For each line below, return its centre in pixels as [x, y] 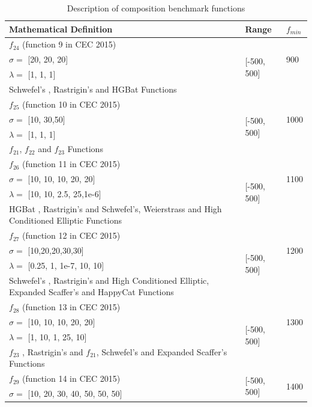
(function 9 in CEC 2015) [69, 44]
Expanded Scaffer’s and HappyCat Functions [91, 292]
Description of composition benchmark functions [156, 8]
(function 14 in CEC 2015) [71, 378]
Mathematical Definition [61, 29]
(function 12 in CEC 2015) [71, 235]
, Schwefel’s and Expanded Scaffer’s [162, 351]
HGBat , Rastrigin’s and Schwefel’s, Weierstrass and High [115, 208]
